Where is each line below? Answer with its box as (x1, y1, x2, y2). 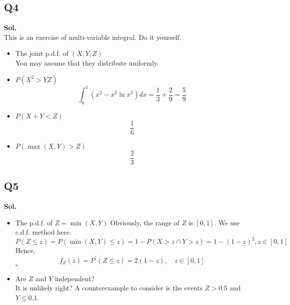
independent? (54, 273, 95, 283)
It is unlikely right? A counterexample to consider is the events (15, 283, 203, 293)
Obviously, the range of (110, 217, 180, 227)
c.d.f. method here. (15, 227, 71, 237)
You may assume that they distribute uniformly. (15, 57, 159, 68)
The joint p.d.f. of (15, 48, 68, 58)
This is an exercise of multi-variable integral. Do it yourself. (4, 32, 182, 42)
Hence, (15, 245, 35, 255)
